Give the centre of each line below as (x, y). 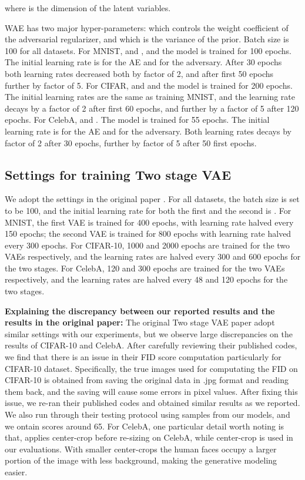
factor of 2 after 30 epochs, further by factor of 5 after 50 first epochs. (131, 142)
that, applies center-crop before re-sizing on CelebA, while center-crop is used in (149, 437)
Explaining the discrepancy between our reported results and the (140, 311)
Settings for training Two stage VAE (118, 174)
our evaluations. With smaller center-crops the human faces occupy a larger (141, 449)
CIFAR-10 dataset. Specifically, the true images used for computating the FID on (151, 368)
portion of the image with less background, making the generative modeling (141, 460)
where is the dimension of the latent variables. (88, 8)
